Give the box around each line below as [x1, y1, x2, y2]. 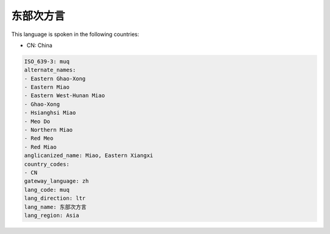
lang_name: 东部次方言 [24, 203, 87, 210]
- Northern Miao [24, 126, 73, 134]
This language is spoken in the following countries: [11, 31, 139, 38]
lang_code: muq [24, 186, 70, 193]
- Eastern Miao [24, 84, 70, 91]
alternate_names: [24, 67, 76, 73]
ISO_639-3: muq [24, 58, 70, 65]
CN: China [26, 42, 53, 49]
